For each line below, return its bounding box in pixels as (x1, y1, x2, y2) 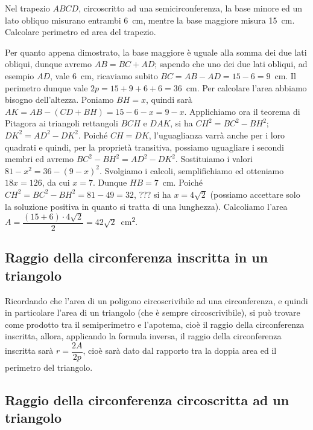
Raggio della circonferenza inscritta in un (5, 248, 268, 267)
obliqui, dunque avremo (5, 57, 92, 70)
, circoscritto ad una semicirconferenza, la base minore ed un (78, 2, 303, 14)
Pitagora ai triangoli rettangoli (5, 117, 118, 129)
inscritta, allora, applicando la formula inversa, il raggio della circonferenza (5, 330, 282, 342)
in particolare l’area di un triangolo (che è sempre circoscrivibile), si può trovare (5, 306, 300, 319)
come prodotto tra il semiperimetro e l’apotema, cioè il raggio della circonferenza (5, 318, 305, 330)
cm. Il (274, 69, 296, 82)
